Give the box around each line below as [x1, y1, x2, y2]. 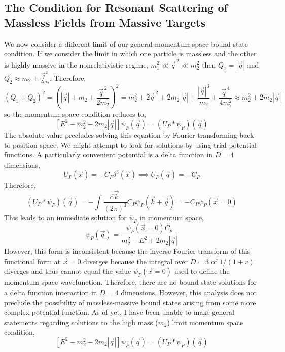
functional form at [4, 255, 61, 266]
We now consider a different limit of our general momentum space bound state [4, 38, 248, 49]
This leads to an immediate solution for [4, 212, 127, 222]
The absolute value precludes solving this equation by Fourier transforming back [4, 129, 254, 140]
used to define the [174, 266, 230, 276]
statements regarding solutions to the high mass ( [4, 316, 158, 327]
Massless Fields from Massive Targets [4, 14, 206, 30]
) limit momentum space [167, 316, 243, 327]
